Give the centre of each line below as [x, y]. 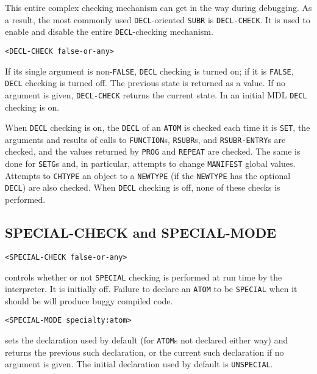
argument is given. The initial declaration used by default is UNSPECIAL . [139, 364]
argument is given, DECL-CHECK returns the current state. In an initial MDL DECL [156, 94]
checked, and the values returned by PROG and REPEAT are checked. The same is [153, 151]
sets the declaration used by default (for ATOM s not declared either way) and [147, 340]
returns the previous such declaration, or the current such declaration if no [144, 352]
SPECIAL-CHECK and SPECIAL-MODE [141, 233]
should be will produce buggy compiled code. [89, 300]
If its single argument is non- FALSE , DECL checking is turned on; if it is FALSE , [149, 71]
